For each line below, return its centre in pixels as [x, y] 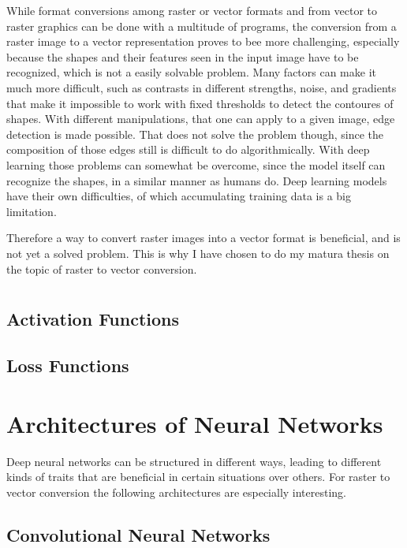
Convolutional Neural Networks [138, 534]
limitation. [32, 211]
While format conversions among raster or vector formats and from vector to [192, 10]
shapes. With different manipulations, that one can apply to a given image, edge [201, 119]
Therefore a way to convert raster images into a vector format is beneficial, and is [203, 238]
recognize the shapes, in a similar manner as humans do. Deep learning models [197, 180]
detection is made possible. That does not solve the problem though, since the [195, 134]
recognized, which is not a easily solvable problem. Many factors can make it [191, 72]
